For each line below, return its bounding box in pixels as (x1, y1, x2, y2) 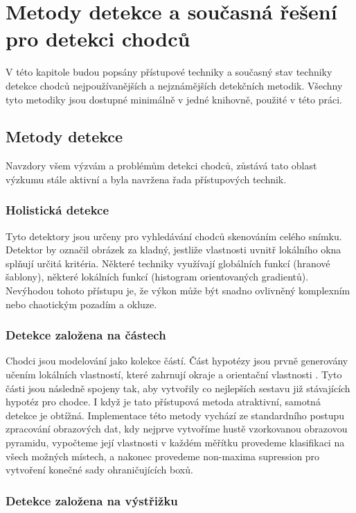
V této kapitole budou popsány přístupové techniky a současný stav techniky (6, 65, 332, 79)
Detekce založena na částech (6, 326, 166, 344)
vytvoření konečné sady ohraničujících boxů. (6, 462, 193, 477)
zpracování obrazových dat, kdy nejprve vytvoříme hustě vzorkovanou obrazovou (6, 421, 348, 436)
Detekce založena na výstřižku (6, 491, 178, 509)
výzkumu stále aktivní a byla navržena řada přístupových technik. (6, 171, 287, 186)
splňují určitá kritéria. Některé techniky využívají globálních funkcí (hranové (6, 255, 330, 270)
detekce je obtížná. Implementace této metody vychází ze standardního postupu (6, 407, 345, 422)
